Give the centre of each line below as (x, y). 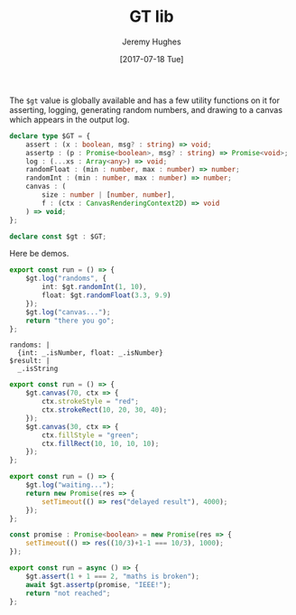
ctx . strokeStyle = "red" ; (91, 402)
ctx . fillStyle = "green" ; (91, 435)
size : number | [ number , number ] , (109, 195)
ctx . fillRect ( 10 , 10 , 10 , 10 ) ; (101, 443)
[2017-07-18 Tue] (152, 59)
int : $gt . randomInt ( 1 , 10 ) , (94, 287)
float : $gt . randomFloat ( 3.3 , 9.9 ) (106, 295)
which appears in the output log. (69, 119)
